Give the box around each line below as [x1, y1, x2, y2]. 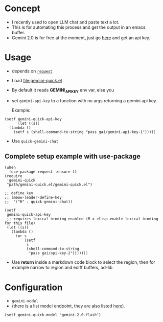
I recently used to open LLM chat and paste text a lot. [11, 19, 119, 25]
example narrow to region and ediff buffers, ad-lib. [11, 265, 114, 271]
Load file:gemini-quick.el [11, 77, 62, 83]
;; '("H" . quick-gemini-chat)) [4, 199, 73, 205]
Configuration [4, 282, 63, 293]
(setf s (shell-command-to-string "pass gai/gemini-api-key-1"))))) [13, 129, 156, 135]
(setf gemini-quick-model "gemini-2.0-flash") [4, 313, 101, 318]
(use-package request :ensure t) [9, 169, 77, 174]
